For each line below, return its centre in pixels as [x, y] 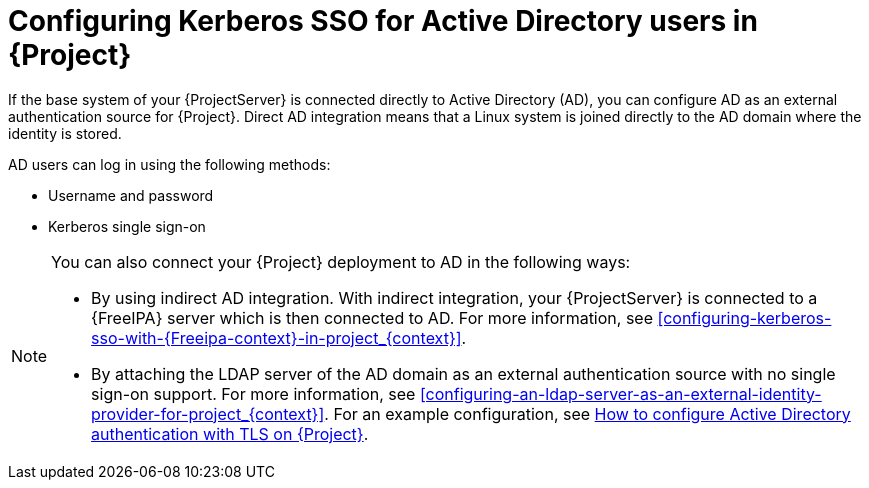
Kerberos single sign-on [127, 226]
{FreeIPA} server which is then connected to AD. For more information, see [372, 317]
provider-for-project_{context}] [208, 413]
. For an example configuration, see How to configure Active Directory [587, 413]
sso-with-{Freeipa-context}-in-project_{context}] [276, 337]
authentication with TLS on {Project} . [230, 433]
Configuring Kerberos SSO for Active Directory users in [383, 21]
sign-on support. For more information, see [253, 393]
